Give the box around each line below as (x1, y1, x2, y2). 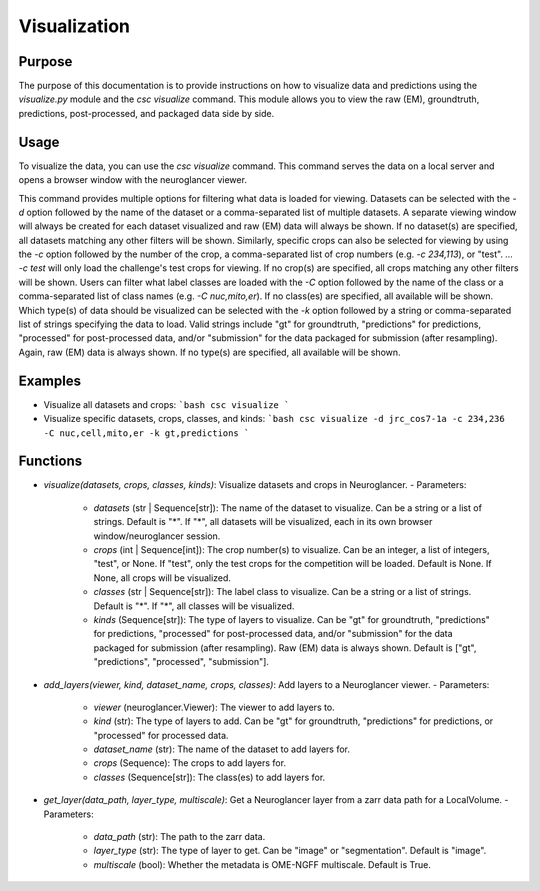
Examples (18, 372, 82, 389)
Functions (18, 453, 83, 470)
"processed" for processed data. (93, 729, 229, 741)
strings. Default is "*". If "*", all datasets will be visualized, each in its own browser (93, 516, 433, 528)
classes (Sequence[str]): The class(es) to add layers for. (93, 771, 326, 783)
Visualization (18, 15, 130, 37)
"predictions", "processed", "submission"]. (93, 656, 270, 668)
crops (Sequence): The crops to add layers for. (93, 757, 287, 769)
